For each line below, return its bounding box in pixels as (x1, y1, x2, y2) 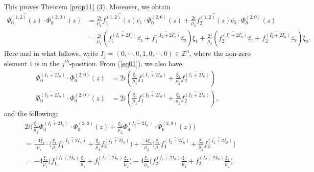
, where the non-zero (189, 48, 251, 58)
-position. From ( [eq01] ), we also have (69, 58, 182, 68)
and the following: (4, 108, 58, 118)
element (4, 58, 27, 68)
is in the (35, 58, 60, 68)
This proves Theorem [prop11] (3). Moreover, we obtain (4, 1, 171, 11)
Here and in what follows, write (4, 48, 98, 58)
